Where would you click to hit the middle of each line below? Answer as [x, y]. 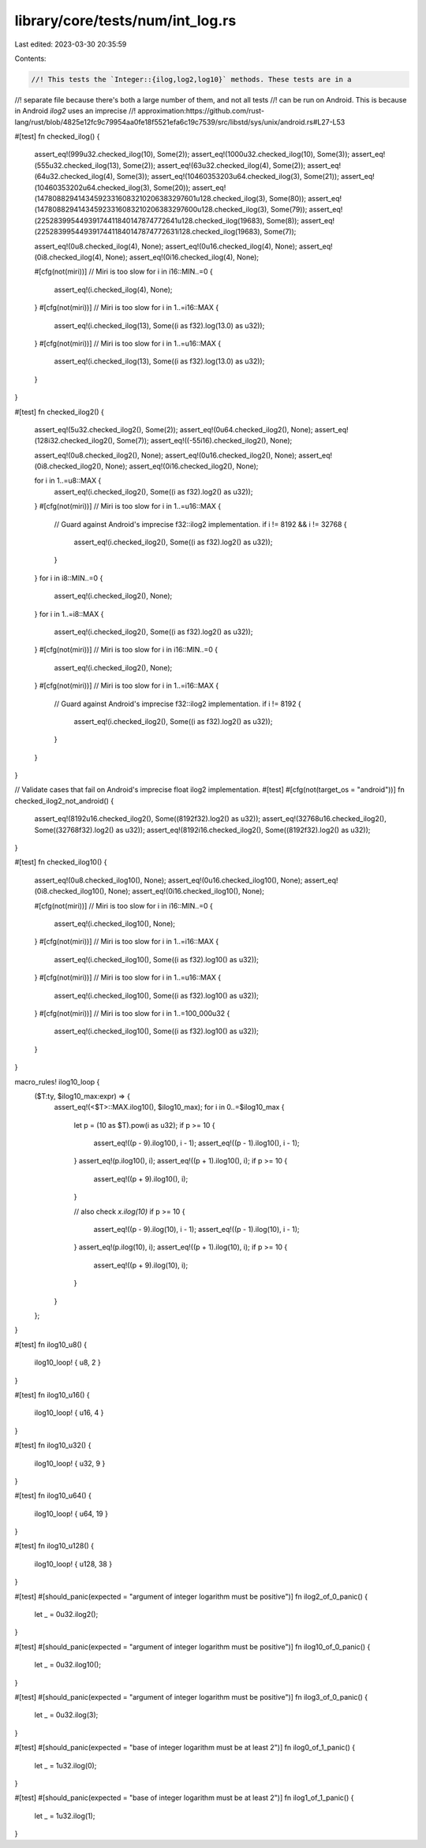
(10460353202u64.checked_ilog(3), [93, 187]
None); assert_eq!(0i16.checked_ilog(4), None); [182, 257]
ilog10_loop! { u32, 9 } [70, 1463]
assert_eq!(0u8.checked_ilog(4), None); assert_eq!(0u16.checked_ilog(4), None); [166, 246]
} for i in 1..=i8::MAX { [69, 614]
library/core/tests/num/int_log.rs [125, 21]
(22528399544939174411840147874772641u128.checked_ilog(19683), [149, 220]
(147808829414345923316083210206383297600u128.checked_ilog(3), [152, 210]
